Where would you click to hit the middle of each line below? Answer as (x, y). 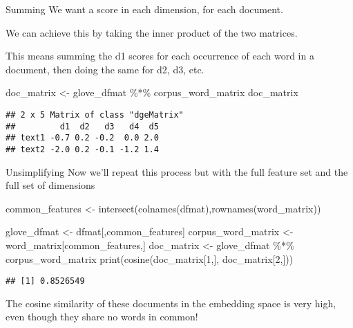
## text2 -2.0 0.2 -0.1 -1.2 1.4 (82, 149)
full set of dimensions (50, 185)
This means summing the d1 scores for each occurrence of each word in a (160, 56)
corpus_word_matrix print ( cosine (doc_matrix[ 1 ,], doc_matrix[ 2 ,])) (150, 258)
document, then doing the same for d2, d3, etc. (105, 69)
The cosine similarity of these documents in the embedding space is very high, (171, 303)
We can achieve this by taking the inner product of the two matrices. (152, 32)
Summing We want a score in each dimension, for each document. (144, 9)
